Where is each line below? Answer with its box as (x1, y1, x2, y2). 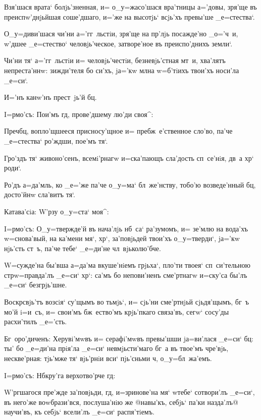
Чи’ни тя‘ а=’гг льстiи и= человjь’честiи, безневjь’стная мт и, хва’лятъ (4, 55, 226, 66)
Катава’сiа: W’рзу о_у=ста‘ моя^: (4, 206, 109, 216)
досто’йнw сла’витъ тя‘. (4, 189, 75, 200)
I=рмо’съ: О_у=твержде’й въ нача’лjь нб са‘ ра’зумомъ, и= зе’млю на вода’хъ (4, 223, 248, 233)
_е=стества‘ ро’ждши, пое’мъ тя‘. (4, 135, 108, 146)
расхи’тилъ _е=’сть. (4, 316, 67, 327)
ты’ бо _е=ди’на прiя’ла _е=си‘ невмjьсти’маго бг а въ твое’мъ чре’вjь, (4, 343, 229, 353)
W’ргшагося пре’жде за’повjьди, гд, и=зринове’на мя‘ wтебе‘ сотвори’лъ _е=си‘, (4, 387, 255, 397)
